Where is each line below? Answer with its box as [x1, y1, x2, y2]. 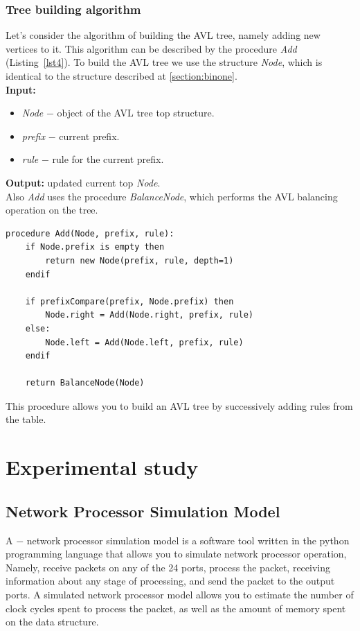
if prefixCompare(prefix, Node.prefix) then [25, 296, 234, 306]
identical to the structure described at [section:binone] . [6, 69, 237, 83]
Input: [6, 82, 36, 96]
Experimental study [6, 453, 199, 481]
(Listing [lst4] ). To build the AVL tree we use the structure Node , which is [6, 55, 323, 69]
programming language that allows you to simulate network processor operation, [6, 546, 347, 561]
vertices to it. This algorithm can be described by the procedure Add [6, 41, 297, 55]
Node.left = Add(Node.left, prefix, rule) [45, 337, 244, 347]
